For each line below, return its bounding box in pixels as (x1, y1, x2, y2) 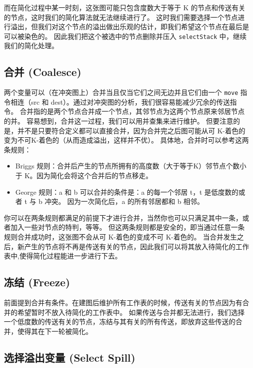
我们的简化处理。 (4, 40, 58, 51)
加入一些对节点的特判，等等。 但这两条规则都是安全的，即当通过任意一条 (10, 222, 245, 232)
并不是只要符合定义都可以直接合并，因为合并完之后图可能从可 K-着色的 (17, 125, 246, 135)
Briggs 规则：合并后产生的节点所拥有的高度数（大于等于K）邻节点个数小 (15, 161, 247, 171)
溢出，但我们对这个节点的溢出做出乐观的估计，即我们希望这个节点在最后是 (10, 21, 249, 32)
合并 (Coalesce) (4, 64, 82, 79)
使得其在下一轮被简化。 (17, 326, 92, 336)
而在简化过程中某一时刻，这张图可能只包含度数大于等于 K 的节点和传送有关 (4, 2, 246, 12)
